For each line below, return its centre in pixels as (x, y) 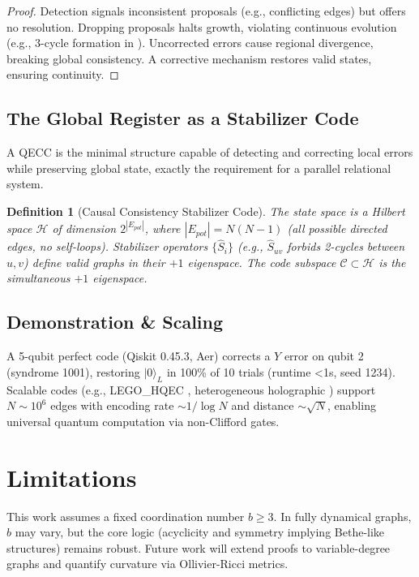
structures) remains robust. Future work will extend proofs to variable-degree (199, 547)
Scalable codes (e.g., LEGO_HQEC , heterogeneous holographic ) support (191, 389)
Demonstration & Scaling (115, 322)
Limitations (72, 477)
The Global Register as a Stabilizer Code (183, 118)
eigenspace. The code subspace (262, 262)
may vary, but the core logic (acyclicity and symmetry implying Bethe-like (200, 532)
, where (162, 228)
